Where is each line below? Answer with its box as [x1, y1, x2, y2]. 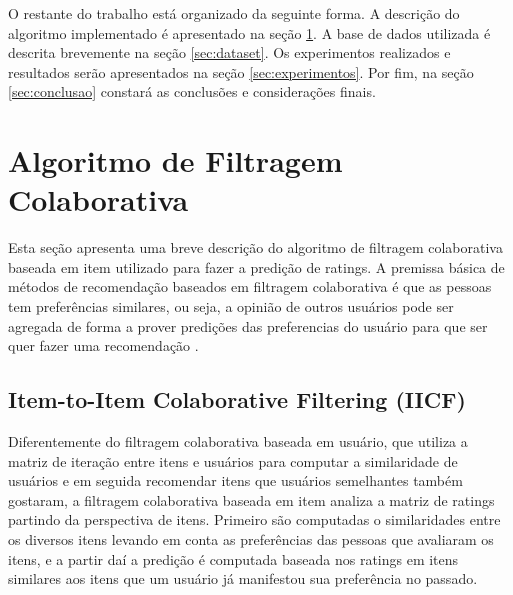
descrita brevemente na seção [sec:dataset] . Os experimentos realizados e [8, 42, 451, 63]
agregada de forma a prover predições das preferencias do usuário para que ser [8, 315, 488, 336]
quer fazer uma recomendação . [8, 335, 199, 356]
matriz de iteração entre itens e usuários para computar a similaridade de [8, 450, 458, 471]
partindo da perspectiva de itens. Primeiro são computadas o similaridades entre [8, 509, 501, 530]
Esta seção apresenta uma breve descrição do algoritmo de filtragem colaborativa [8, 237, 503, 258]
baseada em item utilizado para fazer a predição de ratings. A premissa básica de [8, 256, 505, 277]
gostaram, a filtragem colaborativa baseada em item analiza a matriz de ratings [8, 489, 495, 510]
